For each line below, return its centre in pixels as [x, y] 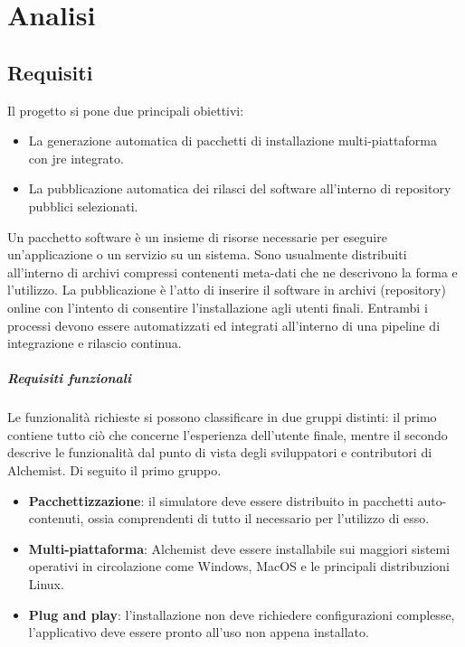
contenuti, [56, 518]
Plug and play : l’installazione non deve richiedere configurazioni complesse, [242, 614]
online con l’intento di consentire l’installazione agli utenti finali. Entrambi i [218, 307]
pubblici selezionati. [83, 206]
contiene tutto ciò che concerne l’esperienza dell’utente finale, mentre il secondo [228, 434]
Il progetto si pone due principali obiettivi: [126, 110]
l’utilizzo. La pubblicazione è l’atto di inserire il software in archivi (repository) [227, 290]
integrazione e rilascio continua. [95, 343]
